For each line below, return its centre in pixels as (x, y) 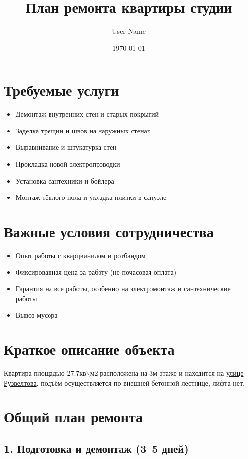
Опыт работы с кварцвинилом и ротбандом (80, 255)
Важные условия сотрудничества (109, 231)
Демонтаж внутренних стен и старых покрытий (87, 114)
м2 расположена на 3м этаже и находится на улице (167, 373)
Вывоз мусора (37, 315)
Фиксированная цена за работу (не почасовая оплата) (96, 272)
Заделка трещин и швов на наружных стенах (83, 130)
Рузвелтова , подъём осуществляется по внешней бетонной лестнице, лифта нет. (124, 382)
